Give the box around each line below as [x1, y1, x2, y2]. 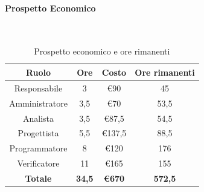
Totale [25, 171, 52, 184]
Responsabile [14, 81, 63, 94]
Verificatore [17, 157, 60, 170]
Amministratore [9, 96, 68, 109]
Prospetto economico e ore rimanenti [34, 45, 170, 58]
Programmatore [9, 142, 68, 154]
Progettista [18, 127, 59, 139]
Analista [22, 111, 54, 124]
